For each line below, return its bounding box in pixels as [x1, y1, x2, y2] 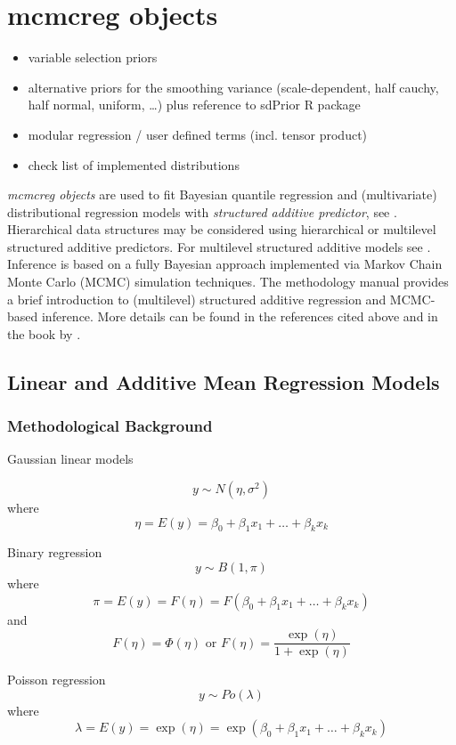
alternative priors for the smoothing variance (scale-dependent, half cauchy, [28, 77, 439, 96]
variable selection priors [28, 48, 158, 67]
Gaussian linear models [7, 449, 134, 468]
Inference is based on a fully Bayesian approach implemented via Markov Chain [7, 255, 443, 273]
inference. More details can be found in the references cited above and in [41, 307, 438, 326]
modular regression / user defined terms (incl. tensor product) [28, 125, 368, 143]
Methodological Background [7, 415, 213, 437]
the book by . [7, 324, 81, 343]
